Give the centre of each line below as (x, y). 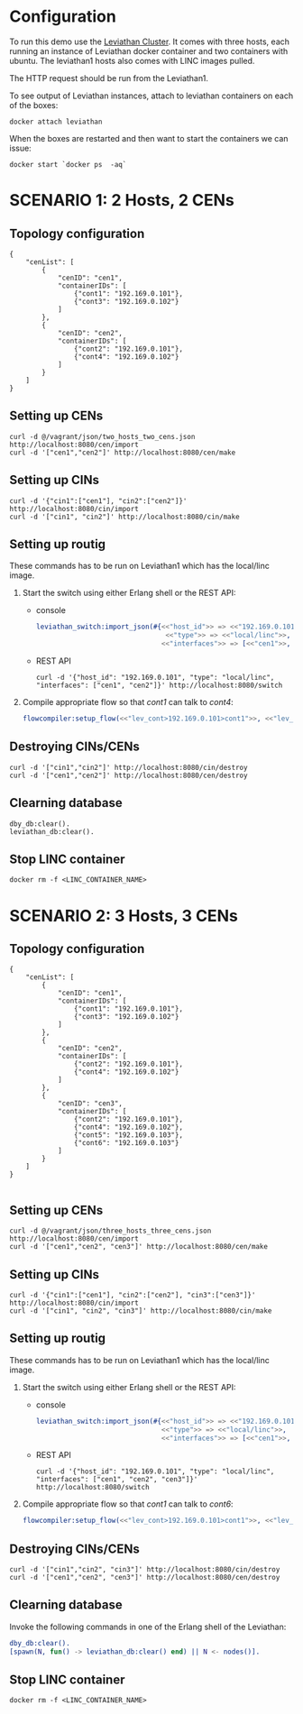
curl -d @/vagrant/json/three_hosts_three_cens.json (110, 1231)
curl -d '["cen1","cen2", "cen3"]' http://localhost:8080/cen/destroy (145, 1578)
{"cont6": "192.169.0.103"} (126, 1143)
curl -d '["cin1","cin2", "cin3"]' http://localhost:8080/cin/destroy (145, 1570)
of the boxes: (34, 105)
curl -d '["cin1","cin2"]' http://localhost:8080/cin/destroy (129, 767)
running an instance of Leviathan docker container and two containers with (149, 50)
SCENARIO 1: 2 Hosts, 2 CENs (122, 201)
